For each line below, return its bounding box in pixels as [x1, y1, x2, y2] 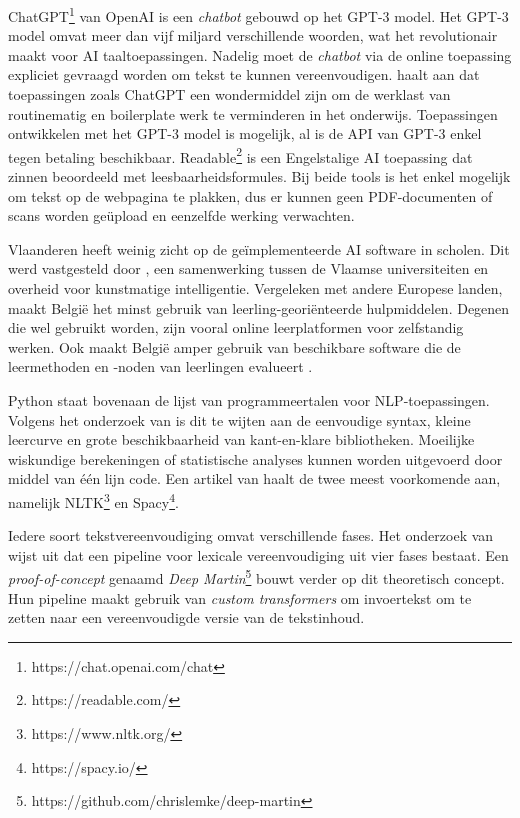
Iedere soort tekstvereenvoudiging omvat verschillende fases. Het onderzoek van [8, 525, 494, 546]
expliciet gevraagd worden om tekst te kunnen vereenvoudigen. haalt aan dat [8, 64, 480, 85]
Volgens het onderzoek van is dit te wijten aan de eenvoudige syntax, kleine [8, 409, 471, 430]
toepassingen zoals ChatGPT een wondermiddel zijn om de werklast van [8, 84, 451, 105]
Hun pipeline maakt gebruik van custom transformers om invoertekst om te [8, 587, 472, 608]
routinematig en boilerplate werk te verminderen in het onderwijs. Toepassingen [8, 103, 498, 124]
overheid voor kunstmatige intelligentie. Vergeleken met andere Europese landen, [8, 278, 503, 299]
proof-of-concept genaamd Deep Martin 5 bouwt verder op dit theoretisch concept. [8, 565, 505, 589]
